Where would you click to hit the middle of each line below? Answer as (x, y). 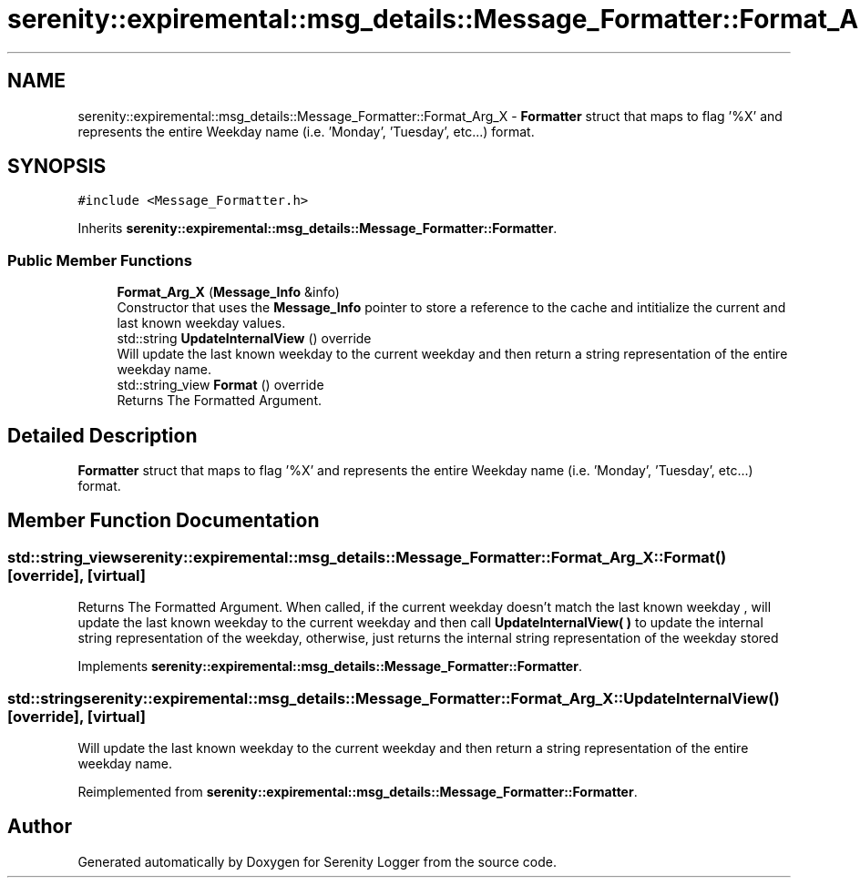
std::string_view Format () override (220, 385)
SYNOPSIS (57, 167)
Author (40, 827)
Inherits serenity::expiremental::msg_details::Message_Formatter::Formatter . (317, 229)
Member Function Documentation (164, 521)
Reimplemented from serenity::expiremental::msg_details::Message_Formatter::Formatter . (358, 792)
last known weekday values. (201, 323)
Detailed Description (102, 435)
